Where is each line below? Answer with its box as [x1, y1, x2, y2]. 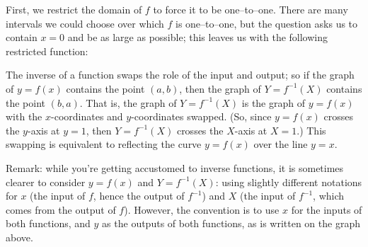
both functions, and [6, 216, 91, 231]
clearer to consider [6, 174, 86, 189]
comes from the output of [6, 202, 116, 217]
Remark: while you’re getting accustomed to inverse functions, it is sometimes [6, 160, 344, 175]
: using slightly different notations [215, 174, 362, 189]
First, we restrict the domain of [6, 2, 142, 16]
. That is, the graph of [79, 95, 177, 110]
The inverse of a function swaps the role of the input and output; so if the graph [6, 67, 355, 82]
